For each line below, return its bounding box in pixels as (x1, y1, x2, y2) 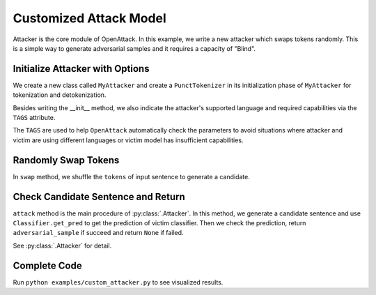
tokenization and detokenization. (13, 91, 107, 99)
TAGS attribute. (13, 114, 56, 122)
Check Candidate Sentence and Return (13, 190, 186, 202)
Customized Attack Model (13, 10, 166, 26)
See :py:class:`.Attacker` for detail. (13, 241, 112, 250)
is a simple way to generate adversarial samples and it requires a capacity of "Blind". (13, 44, 256, 52)
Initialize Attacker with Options (13, 63, 150, 75)
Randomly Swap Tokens (13, 154, 120, 166)
